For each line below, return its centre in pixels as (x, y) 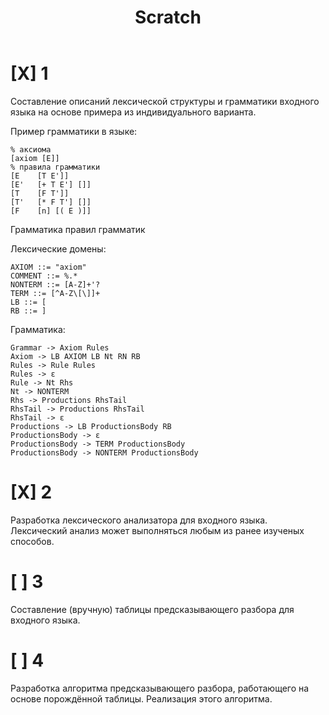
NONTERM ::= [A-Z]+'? (55, 284)
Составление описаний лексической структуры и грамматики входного (165, 101)
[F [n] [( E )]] (51, 211)
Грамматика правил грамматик (78, 229)
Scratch (168, 17)
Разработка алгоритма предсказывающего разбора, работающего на (160, 688)
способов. (32, 541)
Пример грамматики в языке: (74, 131)
